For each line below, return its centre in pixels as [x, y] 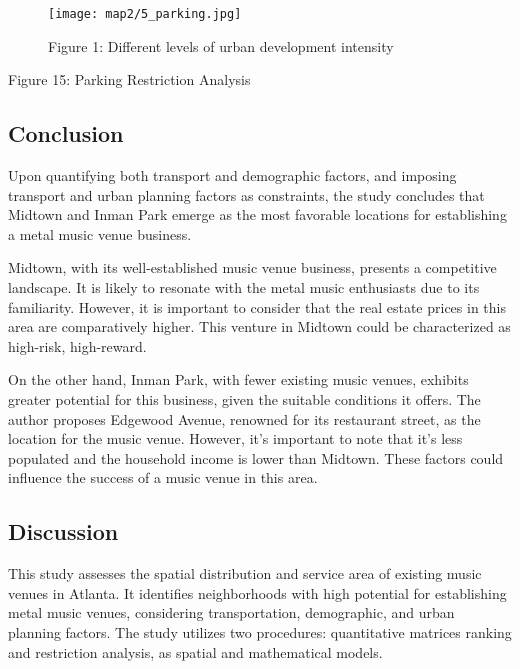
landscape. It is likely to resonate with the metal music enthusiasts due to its [244, 287]
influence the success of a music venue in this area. [163, 477]
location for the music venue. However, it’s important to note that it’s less [235, 438]
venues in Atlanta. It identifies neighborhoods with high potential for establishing [257, 592]
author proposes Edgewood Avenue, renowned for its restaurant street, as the [244, 418]
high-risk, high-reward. [77, 345]
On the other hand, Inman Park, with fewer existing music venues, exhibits [238, 379]
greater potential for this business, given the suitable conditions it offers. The [244, 398]
